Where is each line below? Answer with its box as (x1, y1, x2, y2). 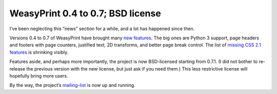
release (9, 65, 26, 72)
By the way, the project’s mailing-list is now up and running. (9, 82, 135, 88)
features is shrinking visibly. (9, 49, 69, 55)
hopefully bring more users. (9, 73, 69, 79)
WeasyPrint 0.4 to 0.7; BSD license (9, 8, 161, 19)
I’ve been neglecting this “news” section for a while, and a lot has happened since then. (9, 26, 195, 32)
